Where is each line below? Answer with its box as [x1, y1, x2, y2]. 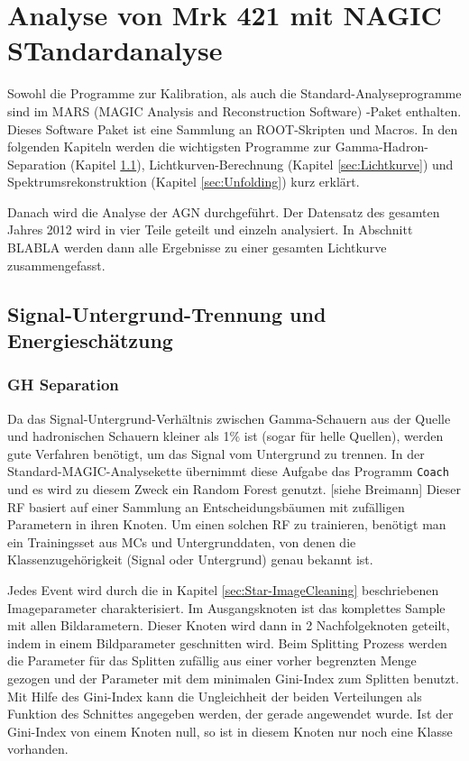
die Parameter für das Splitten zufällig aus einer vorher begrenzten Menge [7, 651, 417, 670]
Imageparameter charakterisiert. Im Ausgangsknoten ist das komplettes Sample [7, 598, 446, 617]
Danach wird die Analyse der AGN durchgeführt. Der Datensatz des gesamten [7, 202, 440, 221]
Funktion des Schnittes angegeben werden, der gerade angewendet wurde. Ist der [7, 704, 454, 723]
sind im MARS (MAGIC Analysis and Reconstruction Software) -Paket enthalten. [7, 101, 462, 120]
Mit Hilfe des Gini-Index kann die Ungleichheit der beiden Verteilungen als [7, 686, 422, 705]
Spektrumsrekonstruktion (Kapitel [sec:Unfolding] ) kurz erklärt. [7, 172, 360, 191]
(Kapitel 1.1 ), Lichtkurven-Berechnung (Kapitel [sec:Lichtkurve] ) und [70, 154, 454, 173]
